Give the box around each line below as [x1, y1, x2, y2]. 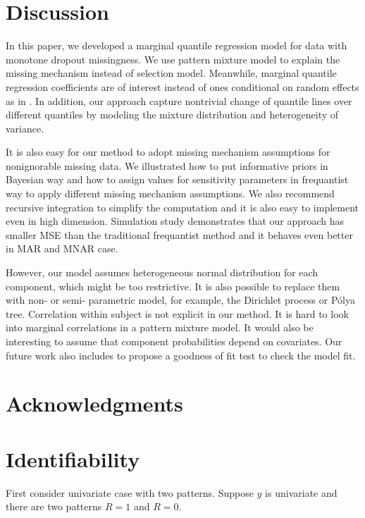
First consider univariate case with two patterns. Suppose [6, 485, 254, 500]
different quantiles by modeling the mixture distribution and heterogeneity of [6, 107, 339, 122]
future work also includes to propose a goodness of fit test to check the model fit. [6, 347, 356, 362]
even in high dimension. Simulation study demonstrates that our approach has [6, 214, 345, 228]
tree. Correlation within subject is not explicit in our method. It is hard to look [6, 306, 349, 321]
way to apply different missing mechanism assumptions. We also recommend [6, 186, 335, 201]
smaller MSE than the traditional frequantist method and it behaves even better [6, 227, 353, 242]
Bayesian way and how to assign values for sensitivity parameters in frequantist [6, 172, 349, 187]
